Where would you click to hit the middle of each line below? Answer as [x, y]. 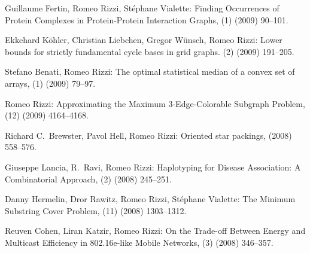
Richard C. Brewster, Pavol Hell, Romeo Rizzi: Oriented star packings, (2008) [148, 135]
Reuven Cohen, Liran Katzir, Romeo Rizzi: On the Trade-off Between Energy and [155, 231]
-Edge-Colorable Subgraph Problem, [239, 103]
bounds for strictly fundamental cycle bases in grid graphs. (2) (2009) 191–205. [150, 51]
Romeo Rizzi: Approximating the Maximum [85, 103]
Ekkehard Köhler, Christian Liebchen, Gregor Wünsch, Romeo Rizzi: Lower [144, 40]
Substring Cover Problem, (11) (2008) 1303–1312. [96, 210]
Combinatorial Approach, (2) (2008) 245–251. [88, 179]
